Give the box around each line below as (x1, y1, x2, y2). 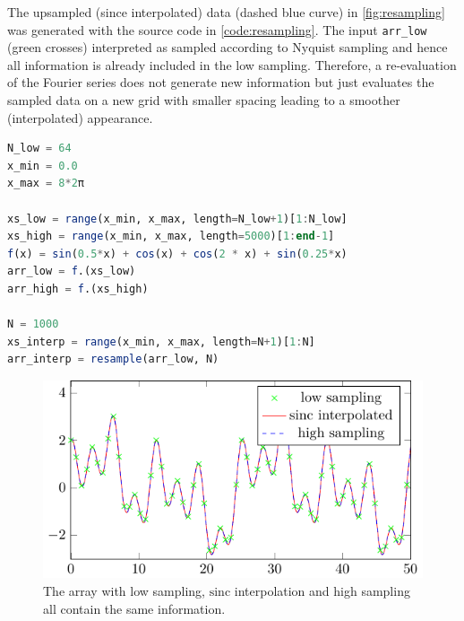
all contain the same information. (43, 599, 226, 617)
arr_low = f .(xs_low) (7, 265, 136, 278)
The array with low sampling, (43, 581, 205, 599)
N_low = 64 (7, 142, 72, 155)
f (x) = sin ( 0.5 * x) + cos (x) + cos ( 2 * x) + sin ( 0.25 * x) (7, 247, 348, 260)
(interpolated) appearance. (7, 108, 153, 127)
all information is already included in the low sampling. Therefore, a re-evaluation (7, 55, 457, 74)
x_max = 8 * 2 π (7, 177, 84, 190)
